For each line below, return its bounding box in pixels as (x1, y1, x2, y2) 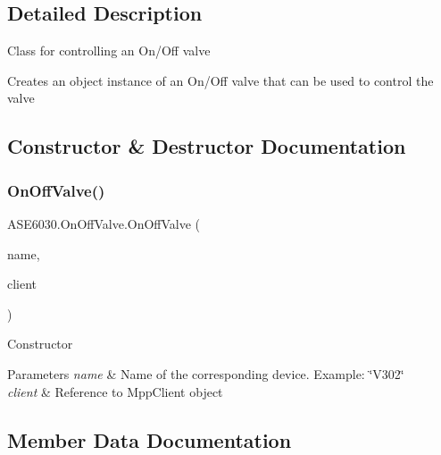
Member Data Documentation (7, 426, 292, 453)
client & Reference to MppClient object (7, 382, 223, 400)
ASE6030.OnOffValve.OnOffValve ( (7, 214, 201, 232)
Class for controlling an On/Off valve (7, 41, 211, 60)
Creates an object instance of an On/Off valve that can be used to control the (7, 71, 434, 89)
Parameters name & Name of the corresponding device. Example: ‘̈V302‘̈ (7, 364, 404, 383)
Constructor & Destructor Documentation (7, 132, 406, 160)
